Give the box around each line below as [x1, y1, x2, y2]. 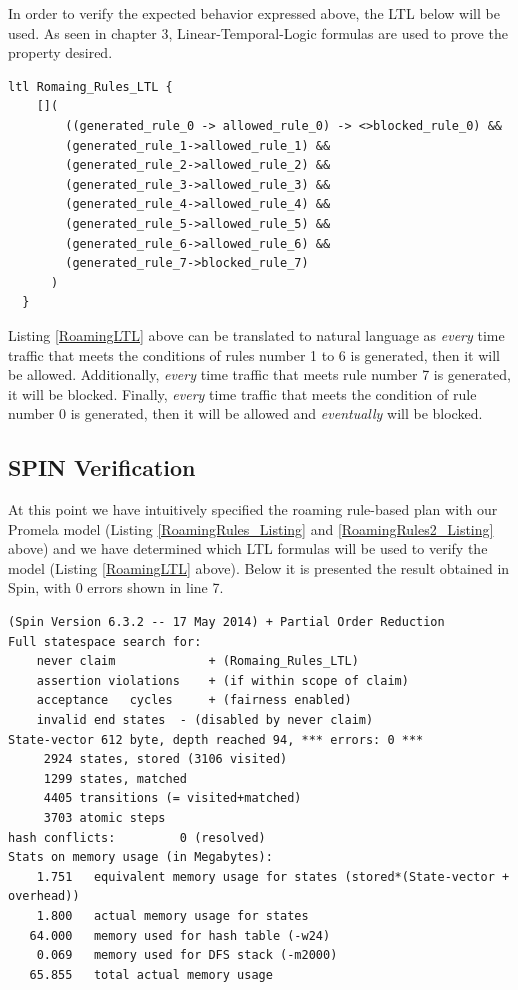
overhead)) [8, 889, 80, 904]
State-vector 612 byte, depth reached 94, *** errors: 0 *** [8, 732, 424, 747]
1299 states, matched [43, 771, 187, 786]
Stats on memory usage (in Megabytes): [8, 850, 273, 865]
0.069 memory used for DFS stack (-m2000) [36, 948, 338, 963]
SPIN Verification [8, 452, 196, 483]
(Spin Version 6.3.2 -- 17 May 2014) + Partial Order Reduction [8, 615, 445, 630]
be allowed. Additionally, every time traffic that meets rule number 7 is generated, [8, 364, 511, 385]
